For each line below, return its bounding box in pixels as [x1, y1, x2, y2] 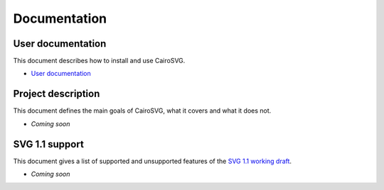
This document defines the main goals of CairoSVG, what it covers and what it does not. [13, 106, 272, 115]
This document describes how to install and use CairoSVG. [13, 57, 186, 65]
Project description [13, 88, 100, 100]
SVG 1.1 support [13, 138, 85, 150]
